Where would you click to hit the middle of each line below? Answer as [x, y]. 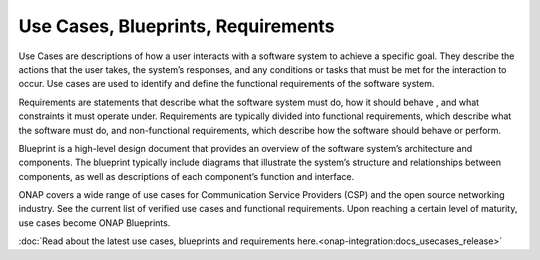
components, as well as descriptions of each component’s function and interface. [186, 176]
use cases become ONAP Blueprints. [94, 222]
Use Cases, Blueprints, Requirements [176, 26]
